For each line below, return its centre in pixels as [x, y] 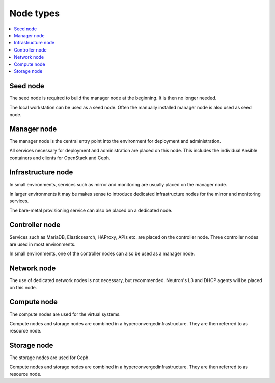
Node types [35, 13]
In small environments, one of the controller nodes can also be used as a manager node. [102, 254]
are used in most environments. [43, 244]
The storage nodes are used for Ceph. [50, 358]
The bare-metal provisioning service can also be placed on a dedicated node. [91, 210]
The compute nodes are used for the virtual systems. [65, 314]
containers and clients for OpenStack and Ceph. [60, 158]
